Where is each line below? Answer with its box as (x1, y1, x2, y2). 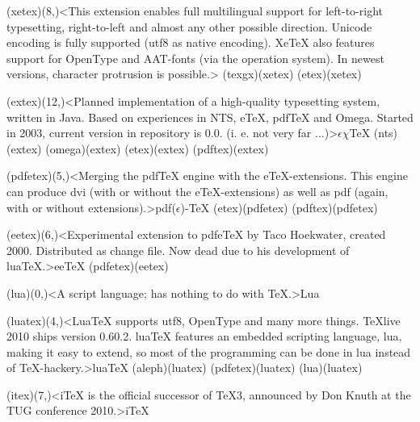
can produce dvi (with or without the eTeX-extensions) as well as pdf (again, (6, 182, 388, 199)
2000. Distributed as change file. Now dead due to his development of (6, 241, 350, 258)
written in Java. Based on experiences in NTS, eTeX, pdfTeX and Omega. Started (6, 108, 414, 125)
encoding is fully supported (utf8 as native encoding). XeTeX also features (6, 34, 375, 51)
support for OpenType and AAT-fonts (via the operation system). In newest (6, 49, 384, 66)
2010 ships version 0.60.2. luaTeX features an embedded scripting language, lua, (6, 328, 402, 345)
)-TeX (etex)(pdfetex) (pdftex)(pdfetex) (180, 198, 378, 215)
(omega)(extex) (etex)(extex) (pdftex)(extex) (45, 140, 269, 157)
